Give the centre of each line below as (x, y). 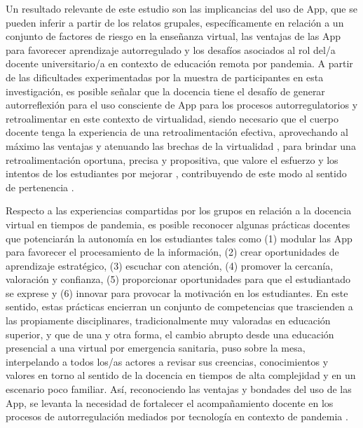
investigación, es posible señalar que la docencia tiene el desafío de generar (165, 91)
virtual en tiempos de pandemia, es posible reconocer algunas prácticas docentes (178, 224)
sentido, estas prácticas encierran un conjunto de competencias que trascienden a (179, 306)
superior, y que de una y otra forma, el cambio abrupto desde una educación (170, 334)
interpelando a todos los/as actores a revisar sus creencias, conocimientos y (167, 361)
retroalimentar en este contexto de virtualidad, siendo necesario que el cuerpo (172, 118)
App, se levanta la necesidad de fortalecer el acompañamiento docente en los (170, 402)
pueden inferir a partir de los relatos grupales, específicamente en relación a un (175, 22)
